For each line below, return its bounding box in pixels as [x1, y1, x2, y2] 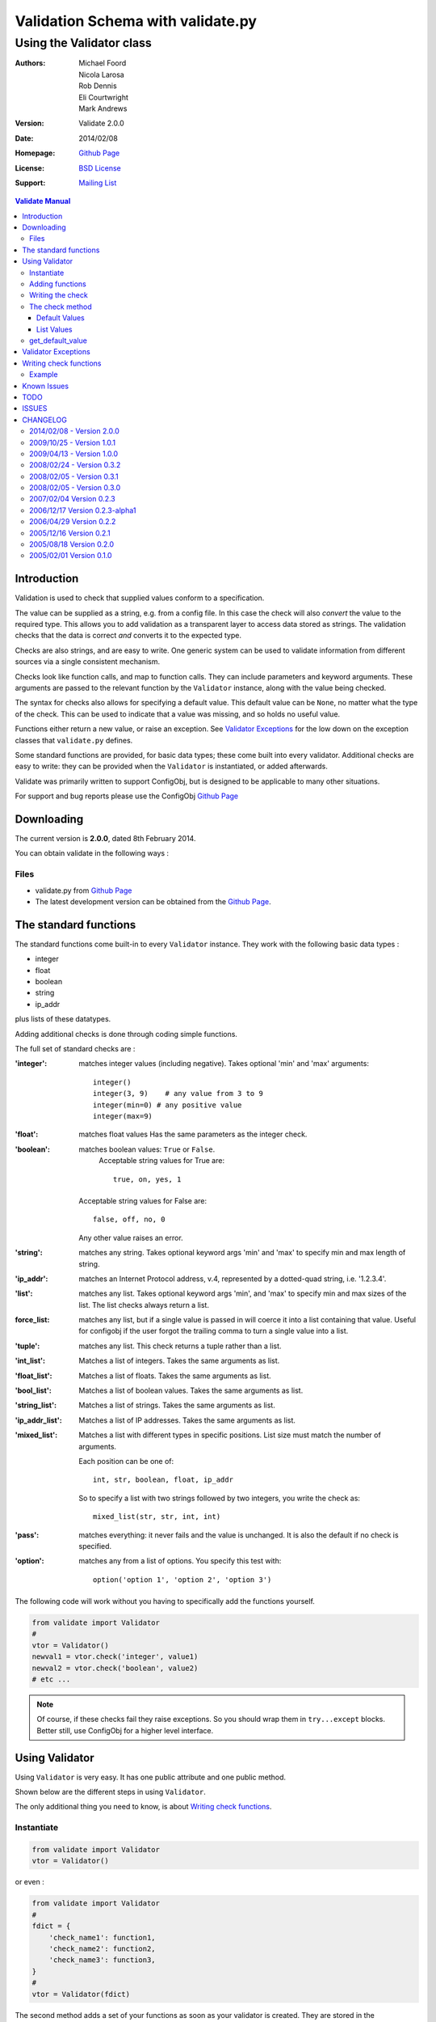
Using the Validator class [15, 36, 153, 50]
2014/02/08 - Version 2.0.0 [29, 426, 120, 436]
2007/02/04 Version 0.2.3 [29, 494, 116, 504]
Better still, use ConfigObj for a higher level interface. [36, 1725, 214, 1735]
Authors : [15, 58, 46, 68]
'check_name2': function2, [48, 1944, 157, 1953]
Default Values [36, 313, 85, 323]
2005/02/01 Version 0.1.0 [29, 551, 112, 560]
